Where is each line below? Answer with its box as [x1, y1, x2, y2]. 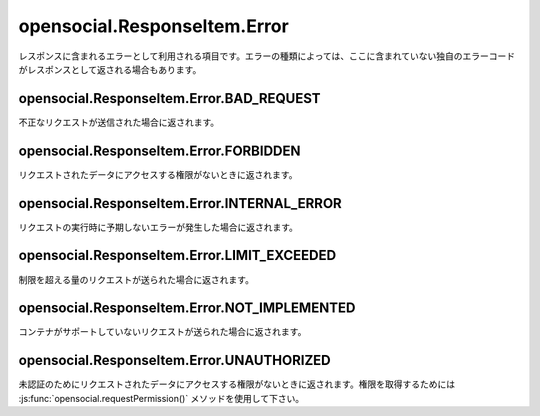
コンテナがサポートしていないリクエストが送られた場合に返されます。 [18, 326, 307, 338]
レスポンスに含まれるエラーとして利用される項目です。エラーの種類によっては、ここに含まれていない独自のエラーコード [18, 50, 516, 62]
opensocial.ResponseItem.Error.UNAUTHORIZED [18, 352, 332, 369]
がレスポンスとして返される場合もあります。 [18, 63, 202, 75]
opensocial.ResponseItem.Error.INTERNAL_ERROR [18, 195, 342, 212]
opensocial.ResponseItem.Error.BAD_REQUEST [18, 90, 321, 107]
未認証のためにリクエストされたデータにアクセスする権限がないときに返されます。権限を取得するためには [18, 378, 455, 390]
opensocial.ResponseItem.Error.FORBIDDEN [18, 142, 301, 159]
